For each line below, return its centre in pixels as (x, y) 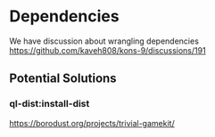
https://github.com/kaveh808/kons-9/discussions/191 (108, 50)
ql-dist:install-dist (50, 104)
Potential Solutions (63, 79)
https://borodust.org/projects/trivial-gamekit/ (92, 123)
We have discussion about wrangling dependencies (104, 41)
